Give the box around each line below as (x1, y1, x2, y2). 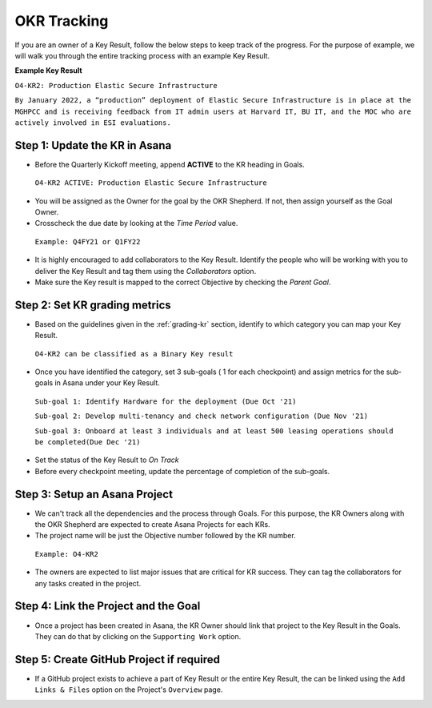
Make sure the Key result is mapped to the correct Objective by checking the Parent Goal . (34, 277, 331, 287)
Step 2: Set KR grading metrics (14, 298, 171, 312)
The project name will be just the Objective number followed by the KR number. (34, 531, 296, 541)
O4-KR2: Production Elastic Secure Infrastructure (14, 81, 218, 90)
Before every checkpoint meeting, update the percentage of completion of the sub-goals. (34, 466, 330, 476)
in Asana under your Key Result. (54, 378, 160, 388)
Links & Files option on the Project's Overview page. (34, 685, 223, 694)
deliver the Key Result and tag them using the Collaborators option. (34, 266, 257, 276)
